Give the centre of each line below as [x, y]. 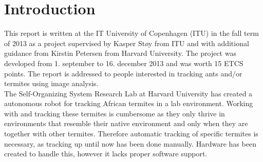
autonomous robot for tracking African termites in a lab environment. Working [129, 103]
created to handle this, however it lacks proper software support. [106, 154]
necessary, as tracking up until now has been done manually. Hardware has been [130, 143]
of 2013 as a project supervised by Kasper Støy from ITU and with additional [127, 43]
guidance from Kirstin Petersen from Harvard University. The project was [120, 53]
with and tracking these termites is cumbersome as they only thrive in [115, 113]
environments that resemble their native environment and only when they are [126, 123]
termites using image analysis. [51, 83]
